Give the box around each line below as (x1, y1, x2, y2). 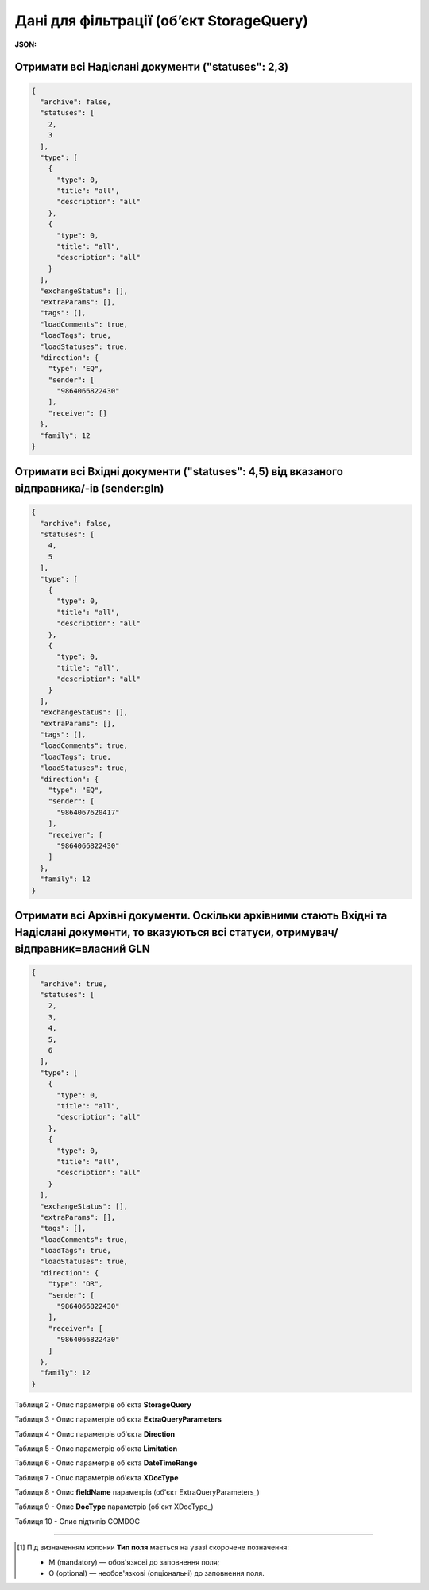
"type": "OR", (48, 1279, 103, 1289)
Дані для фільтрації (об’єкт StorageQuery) (14, 12, 309, 29)
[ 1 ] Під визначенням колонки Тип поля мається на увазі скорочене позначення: (17, 1542, 290, 1553)
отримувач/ (276, 926, 339, 939)
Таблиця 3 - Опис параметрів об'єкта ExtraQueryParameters (14, 1414, 222, 1424)
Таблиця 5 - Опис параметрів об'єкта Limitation (14, 1443, 178, 1453)
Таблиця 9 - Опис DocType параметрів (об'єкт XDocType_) (14, 1502, 214, 1511)
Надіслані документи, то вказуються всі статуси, (14, 926, 274, 939)
